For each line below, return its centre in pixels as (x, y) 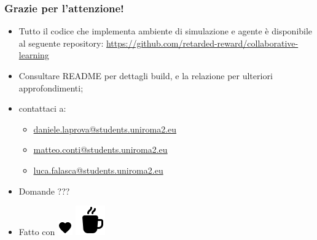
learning (34, 55)
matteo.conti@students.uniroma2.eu (100, 149)
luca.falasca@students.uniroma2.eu (98, 170)
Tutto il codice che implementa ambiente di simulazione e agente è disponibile (166, 31)
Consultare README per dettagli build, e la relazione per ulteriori (146, 75)
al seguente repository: (61, 43)
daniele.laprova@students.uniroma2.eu (105, 129)
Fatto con (37, 232)
